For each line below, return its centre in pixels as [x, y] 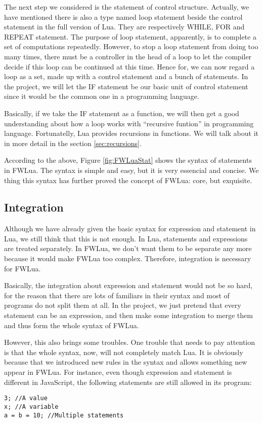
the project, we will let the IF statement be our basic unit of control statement [126, 86]
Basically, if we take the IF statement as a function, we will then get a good [122, 113]
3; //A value [26, 398]
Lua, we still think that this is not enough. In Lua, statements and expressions [126, 238]
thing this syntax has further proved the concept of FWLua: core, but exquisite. [128, 180]
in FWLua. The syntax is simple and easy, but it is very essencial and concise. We [131, 170]
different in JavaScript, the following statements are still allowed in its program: [128, 382]
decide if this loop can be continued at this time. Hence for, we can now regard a [129, 66]
